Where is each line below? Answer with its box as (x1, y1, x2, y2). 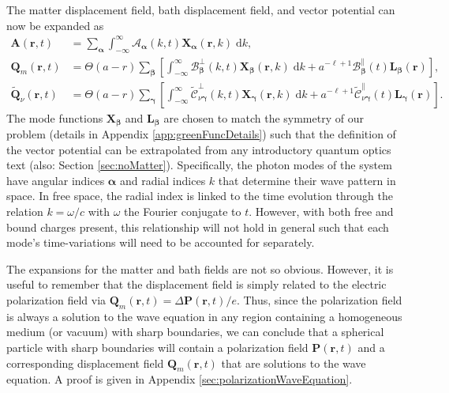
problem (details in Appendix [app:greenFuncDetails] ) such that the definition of (6, 126, 396, 142)
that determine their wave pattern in (218, 172, 396, 188)
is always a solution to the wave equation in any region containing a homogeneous (6, 308, 402, 324)
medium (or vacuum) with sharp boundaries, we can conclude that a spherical (6, 323, 384, 340)
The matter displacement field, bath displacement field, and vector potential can (6, 2, 395, 17)
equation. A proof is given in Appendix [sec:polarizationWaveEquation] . (6, 371, 353, 387)
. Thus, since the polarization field (236, 291, 402, 308)
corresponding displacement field (6, 354, 164, 371)
